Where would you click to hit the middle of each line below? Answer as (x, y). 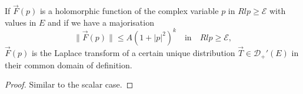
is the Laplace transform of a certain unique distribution (133, 53)
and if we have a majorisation (101, 22)
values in (21, 22)
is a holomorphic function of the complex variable (129, 11)
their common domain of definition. (69, 65)
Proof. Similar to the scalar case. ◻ (69, 84)
